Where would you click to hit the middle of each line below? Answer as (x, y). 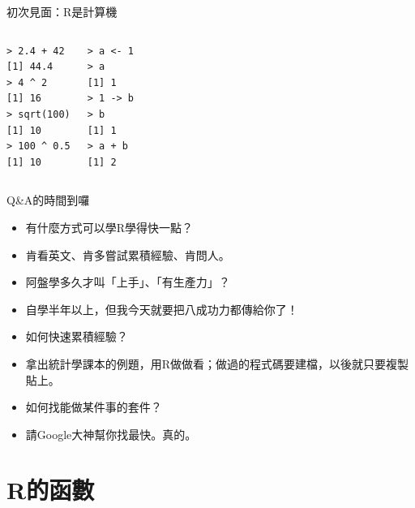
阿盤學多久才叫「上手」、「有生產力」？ (128, 282)
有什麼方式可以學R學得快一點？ (109, 227)
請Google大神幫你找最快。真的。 (111, 434)
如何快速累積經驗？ (77, 336)
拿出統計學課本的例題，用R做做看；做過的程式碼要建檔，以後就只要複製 (217, 363)
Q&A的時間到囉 (48, 200)
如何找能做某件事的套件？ (94, 407)
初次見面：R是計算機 (62, 11)
